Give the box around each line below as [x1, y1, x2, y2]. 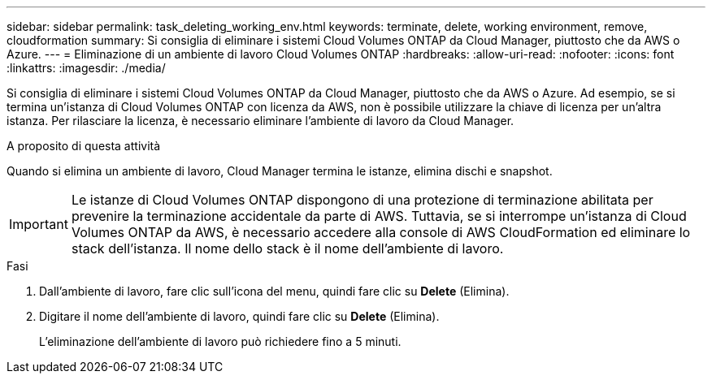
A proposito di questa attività [7, 139, 161, 153]
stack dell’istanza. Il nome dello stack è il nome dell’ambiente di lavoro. [71, 240, 504, 257]
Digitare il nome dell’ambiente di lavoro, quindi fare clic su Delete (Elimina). [39, 309, 440, 323]
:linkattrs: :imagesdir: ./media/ [7, 61, 166, 75]
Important [9, 216, 68, 232]
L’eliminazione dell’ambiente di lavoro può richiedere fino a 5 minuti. [39, 335, 402, 348]
